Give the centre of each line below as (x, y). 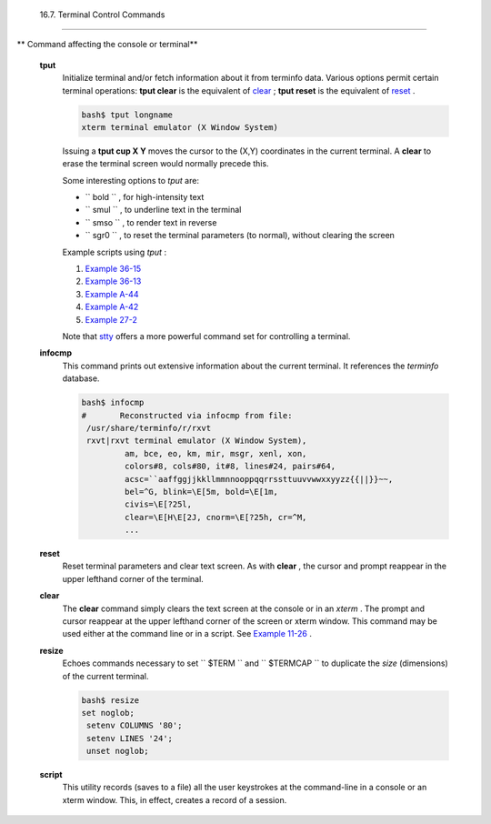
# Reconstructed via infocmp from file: (187, 415)
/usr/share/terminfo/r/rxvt (149, 428)
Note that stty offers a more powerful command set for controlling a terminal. (206, 336)
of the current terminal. (105, 676)
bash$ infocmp (113, 403)
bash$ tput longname (127, 115)
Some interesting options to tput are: (131, 180)
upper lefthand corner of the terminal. (133, 578)
